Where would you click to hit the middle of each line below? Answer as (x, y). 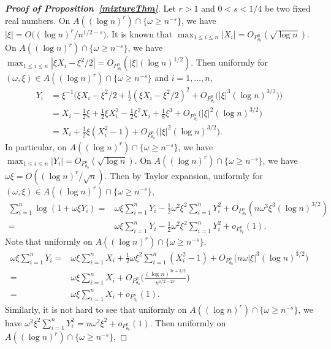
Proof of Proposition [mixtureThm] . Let (90, 8)
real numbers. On (38, 20)
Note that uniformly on (49, 241)
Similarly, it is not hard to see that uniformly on (96, 309)
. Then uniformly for (230, 62)
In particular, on (36, 146)
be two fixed (287, 8)
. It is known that (139, 33)
